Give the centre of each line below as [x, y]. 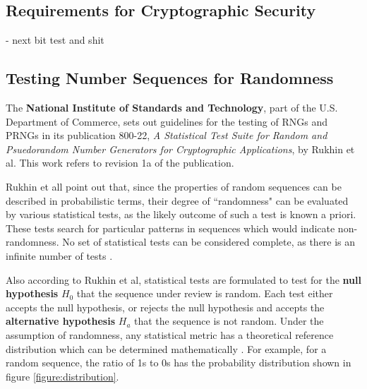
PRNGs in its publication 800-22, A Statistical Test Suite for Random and [167, 135]
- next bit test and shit [55, 40]
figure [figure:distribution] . [62, 376]
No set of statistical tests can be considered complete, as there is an [209, 242]
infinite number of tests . [59, 255]
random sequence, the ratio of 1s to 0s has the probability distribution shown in [179, 363]
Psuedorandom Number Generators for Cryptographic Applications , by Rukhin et [180, 149]
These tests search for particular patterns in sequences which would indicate [170, 228]
